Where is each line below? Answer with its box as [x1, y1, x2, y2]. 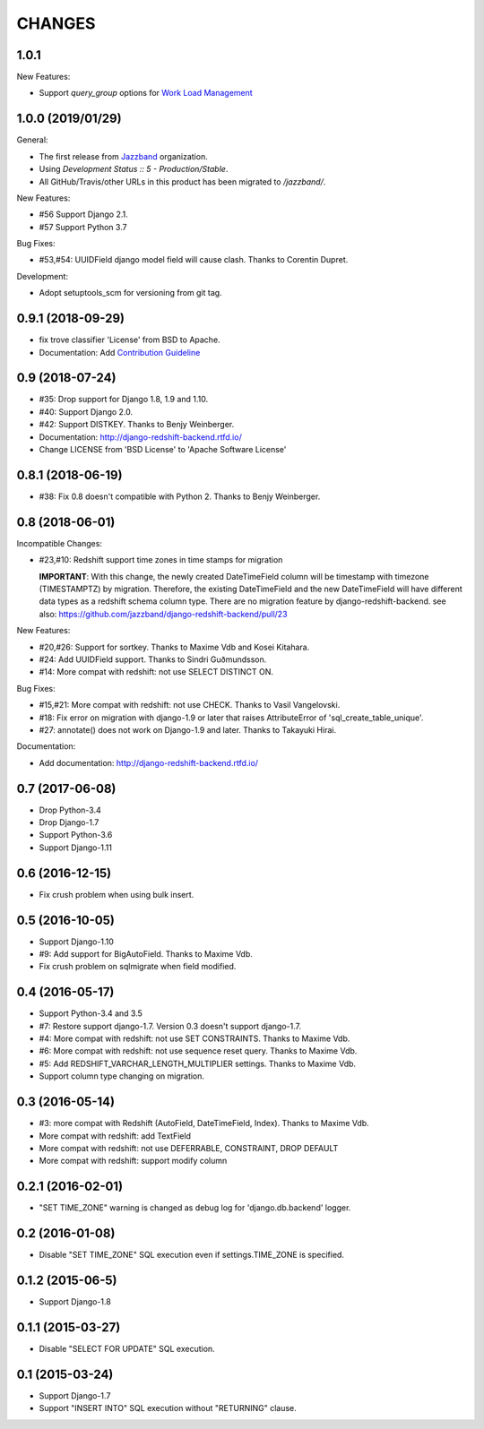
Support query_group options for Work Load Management [39, 88, 253, 99]
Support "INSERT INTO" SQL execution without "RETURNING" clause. [39, 1403, 298, 1414]
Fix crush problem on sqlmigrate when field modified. [39, 961, 237, 972]
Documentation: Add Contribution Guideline [39, 347, 201, 357]
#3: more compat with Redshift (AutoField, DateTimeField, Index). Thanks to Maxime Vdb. [39, 1118, 369, 1129]
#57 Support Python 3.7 [39, 221, 127, 232]
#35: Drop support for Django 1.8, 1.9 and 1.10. [39, 394, 209, 405]
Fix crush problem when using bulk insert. [39, 889, 194, 900]
